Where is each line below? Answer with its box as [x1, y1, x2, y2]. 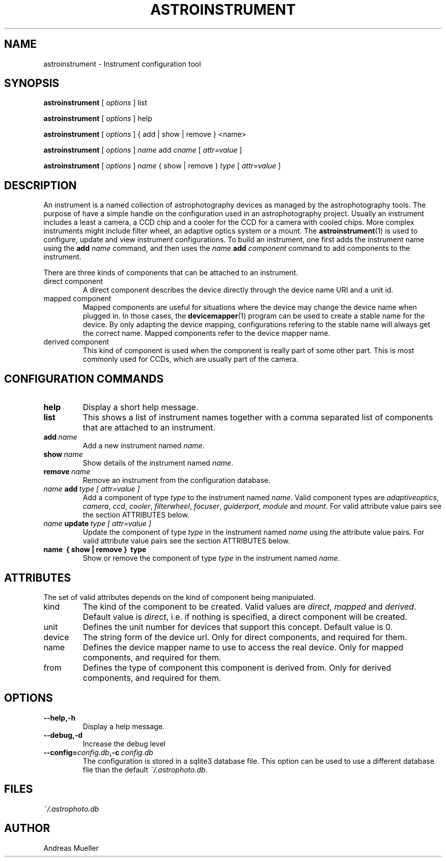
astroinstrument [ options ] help [43, 114, 152, 123]
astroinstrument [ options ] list [43, 98, 148, 107]
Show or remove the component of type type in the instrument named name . [82, 554, 340, 563]
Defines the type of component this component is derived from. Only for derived [82, 662, 392, 673]
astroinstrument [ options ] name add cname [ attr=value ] [43, 146, 242, 155]
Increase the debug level [82, 739, 166, 748]
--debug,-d [43, 730, 83, 739]
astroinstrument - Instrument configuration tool [43, 59, 201, 68]
